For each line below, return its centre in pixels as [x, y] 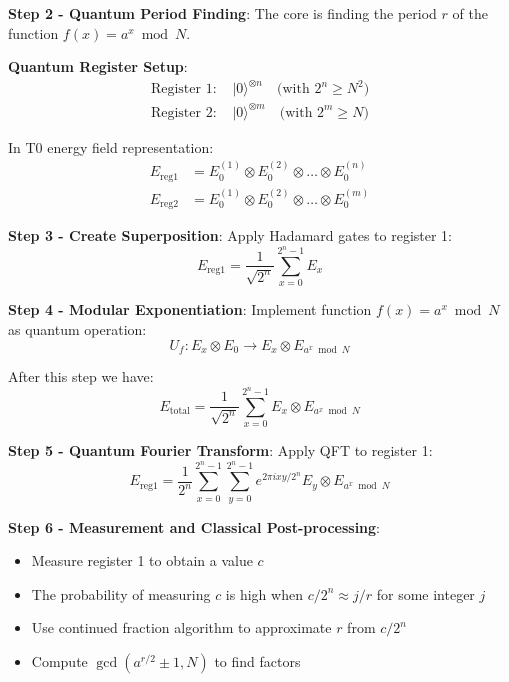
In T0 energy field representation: [111, 146]
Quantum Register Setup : [98, 66]
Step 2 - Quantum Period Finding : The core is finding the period [222, 13]
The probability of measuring [121, 593]
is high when [264, 593]
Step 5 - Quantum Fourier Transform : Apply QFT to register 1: [220, 450]
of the [470, 13]
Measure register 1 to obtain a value [142, 560]
